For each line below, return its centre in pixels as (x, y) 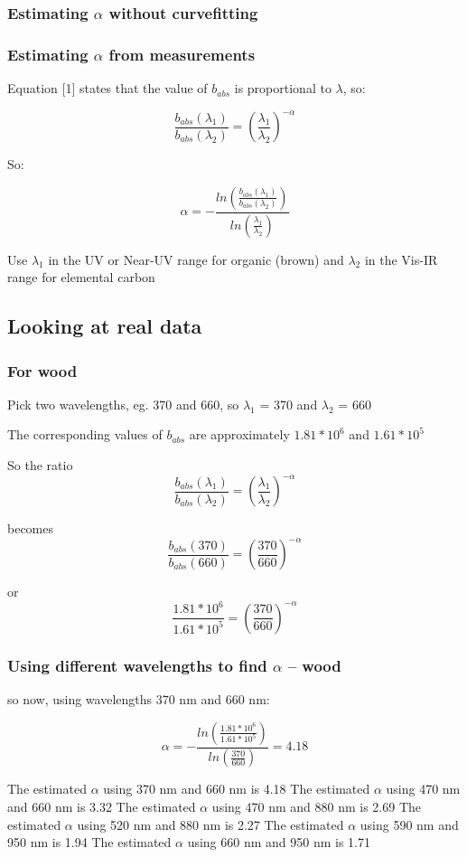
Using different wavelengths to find (137, 665)
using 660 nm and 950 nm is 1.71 (279, 842)
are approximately (239, 434)
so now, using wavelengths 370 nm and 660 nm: (139, 698)
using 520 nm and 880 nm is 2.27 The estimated (210, 824)
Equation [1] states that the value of (107, 88)
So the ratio (40, 465)
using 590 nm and (409, 824)
